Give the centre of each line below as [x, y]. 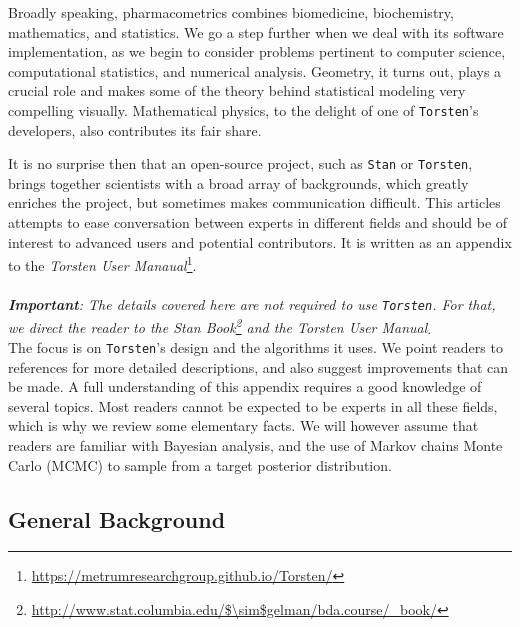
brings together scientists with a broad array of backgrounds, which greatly [238, 182]
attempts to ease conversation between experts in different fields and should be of [258, 222]
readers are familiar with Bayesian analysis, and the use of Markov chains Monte [255, 445]
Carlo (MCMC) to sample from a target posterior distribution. [200, 464]
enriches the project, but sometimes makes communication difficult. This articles [254, 202]
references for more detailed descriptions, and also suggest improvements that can [258, 366]
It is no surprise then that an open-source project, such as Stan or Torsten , [240, 163]
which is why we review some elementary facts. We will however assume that [243, 425]
